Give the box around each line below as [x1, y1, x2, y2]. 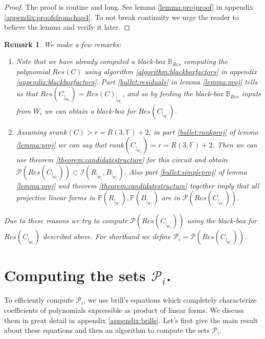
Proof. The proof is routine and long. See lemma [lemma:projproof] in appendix [4, 2, 254, 12]
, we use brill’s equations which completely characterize [83, 294, 257, 305]
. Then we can [212, 139, 257, 150]
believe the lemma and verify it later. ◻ [4, 22, 130, 32]
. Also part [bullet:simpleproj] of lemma [124, 166, 247, 177]
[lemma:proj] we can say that [16, 139, 107, 150]
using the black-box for [187, 215, 257, 226]
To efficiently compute [4, 294, 74, 305]
